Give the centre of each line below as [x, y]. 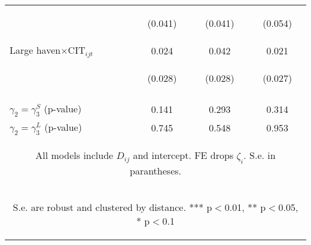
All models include [74, 155]
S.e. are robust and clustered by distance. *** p [112, 207]
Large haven [35, 50]
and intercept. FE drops [183, 155]
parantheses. [155, 170]
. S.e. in [260, 155]
